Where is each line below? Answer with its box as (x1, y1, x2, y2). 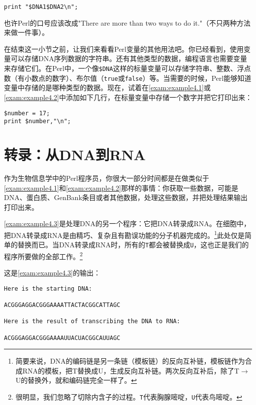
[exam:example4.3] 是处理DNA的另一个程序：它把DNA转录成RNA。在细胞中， (4, 218, 251, 229)
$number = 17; (4, 109, 50, 117)
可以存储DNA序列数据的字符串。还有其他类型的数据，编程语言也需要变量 (10, 53, 247, 64)
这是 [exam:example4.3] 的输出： (4, 268, 100, 278)
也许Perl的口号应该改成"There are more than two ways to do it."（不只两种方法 (4, 17, 251, 28)
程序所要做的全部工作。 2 (4, 249, 83, 261)
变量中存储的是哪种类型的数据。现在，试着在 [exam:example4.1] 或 (4, 82, 211, 93)
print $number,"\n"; (4, 118, 71, 125)
